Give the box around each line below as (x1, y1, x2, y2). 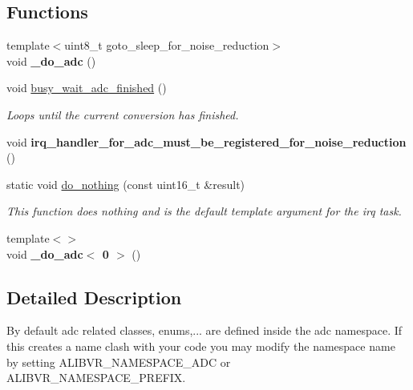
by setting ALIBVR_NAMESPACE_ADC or (6, 353, 231, 370)
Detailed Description (6, 284, 182, 309)
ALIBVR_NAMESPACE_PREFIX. (6, 369, 186, 386)
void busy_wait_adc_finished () (6, 79, 167, 96)
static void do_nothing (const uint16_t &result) (6, 175, 245, 192)
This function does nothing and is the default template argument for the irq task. (6, 203, 402, 219)
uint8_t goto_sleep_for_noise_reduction (64, 37, 269, 54)
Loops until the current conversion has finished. (6, 106, 239, 123)
